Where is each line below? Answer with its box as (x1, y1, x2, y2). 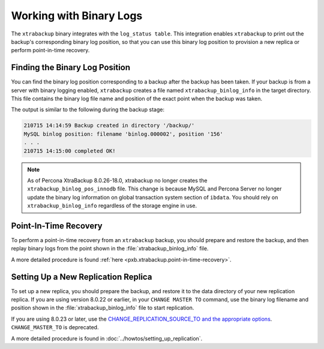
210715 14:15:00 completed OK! (23, 147, 116, 154)
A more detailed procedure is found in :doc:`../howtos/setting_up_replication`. (11, 335, 203, 342)
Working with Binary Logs (11, 9, 143, 22)
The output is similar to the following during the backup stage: (11, 106, 165, 114)
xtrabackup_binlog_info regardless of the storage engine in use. (27, 202, 197, 210)
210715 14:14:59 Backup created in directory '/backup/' (23, 122, 195, 129)
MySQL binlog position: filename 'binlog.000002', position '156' (23, 130, 223, 138)
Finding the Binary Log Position (11, 62, 131, 73)
